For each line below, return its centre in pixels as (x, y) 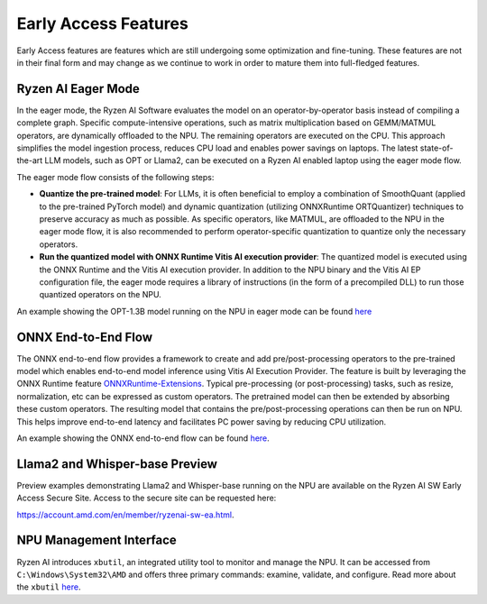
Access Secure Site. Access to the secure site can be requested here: (147, 498)
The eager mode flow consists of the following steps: (115, 177)
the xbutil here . (49, 587)
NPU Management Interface (97, 540)
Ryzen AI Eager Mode (78, 89)
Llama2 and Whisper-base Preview (117, 464)
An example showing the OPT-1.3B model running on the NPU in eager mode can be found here (194, 311)
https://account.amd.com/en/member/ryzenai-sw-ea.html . (125, 515)
